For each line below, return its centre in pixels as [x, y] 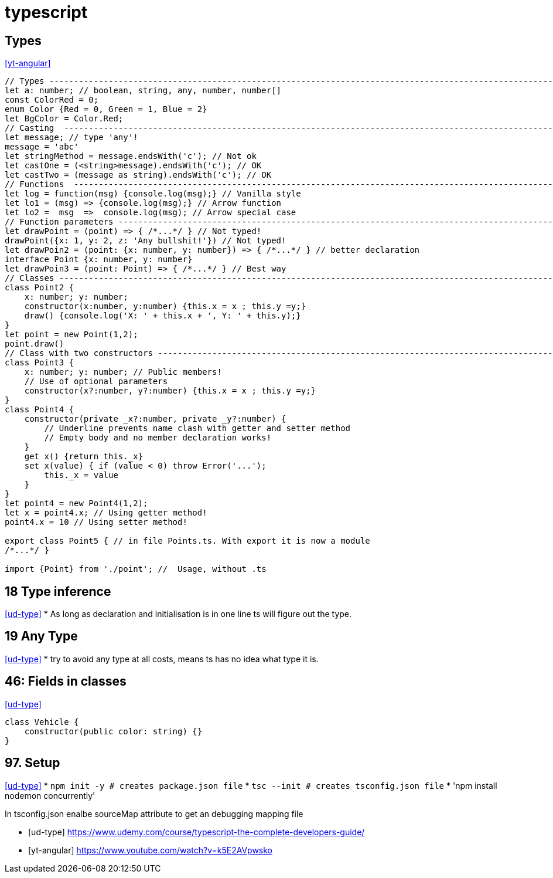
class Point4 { [40, 410]
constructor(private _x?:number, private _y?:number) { [155, 419]
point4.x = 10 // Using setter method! [96, 522]
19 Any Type [41, 636]
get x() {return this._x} [84, 457]
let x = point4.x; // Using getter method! [106, 513]
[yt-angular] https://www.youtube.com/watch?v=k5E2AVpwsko [150, 850]
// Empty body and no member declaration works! [158, 438]
